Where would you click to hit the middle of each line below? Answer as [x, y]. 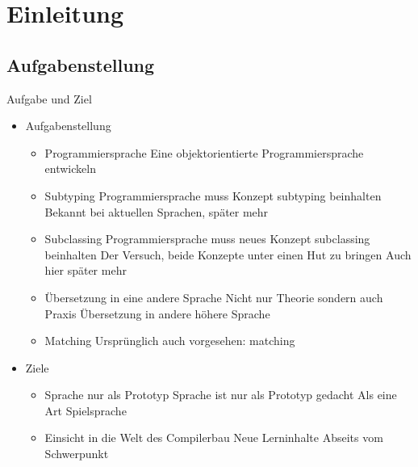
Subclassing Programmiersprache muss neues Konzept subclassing [207, 239]
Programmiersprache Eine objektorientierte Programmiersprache [204, 152]
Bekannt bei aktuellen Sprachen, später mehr [157, 211]
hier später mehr [86, 270]
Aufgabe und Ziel [49, 98]
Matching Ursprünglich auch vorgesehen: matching [170, 341]
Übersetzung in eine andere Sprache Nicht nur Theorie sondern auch [214, 297]
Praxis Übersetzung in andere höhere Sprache [157, 313]
